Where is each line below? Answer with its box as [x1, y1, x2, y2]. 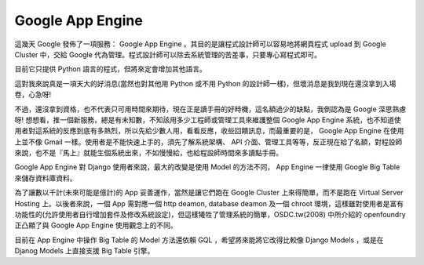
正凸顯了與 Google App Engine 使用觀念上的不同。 [14, 220, 178, 231]
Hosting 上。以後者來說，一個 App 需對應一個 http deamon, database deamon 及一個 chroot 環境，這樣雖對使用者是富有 [14, 198, 404, 208]
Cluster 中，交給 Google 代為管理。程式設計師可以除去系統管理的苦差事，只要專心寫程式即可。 [14, 49, 322, 59]
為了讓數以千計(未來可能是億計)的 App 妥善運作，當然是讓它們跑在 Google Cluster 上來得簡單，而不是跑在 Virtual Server [14, 188, 404, 198]
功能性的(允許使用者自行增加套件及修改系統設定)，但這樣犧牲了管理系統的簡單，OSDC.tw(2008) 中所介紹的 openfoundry [14, 210, 406, 220]
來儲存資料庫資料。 [14, 173, 77, 183]
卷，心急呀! [14, 90, 52, 100]
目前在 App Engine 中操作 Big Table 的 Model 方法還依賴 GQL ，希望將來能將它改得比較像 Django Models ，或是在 [14, 235, 384, 245]
